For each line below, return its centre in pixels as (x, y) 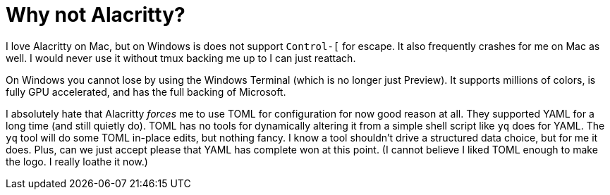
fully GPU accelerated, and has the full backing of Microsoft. (146, 92)
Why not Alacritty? (96, 15)
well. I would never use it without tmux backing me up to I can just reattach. (181, 58)
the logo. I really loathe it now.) (77, 161)
